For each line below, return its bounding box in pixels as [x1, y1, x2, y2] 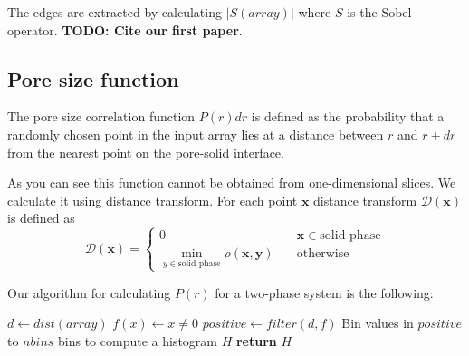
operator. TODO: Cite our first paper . [7, 20, 243, 39]
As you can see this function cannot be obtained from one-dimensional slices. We [7, 173, 456, 192]
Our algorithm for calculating [7, 283, 171, 302]
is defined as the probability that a [251, 107, 445, 126]
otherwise [296, 247, 349, 261]
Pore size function [7, 64, 179, 92]
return [235, 331, 277, 350]
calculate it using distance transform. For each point [7, 190, 298, 209]
